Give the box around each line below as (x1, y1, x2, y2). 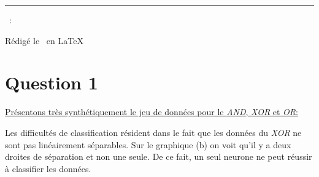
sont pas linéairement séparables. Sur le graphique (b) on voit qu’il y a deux (5, 138, 291, 151)
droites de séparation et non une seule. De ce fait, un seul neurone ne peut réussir (5, 150, 312, 163)
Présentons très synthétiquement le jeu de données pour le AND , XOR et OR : (5, 105, 298, 118)
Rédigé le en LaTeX (5, 34, 83, 47)
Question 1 (5, 70, 98, 95)
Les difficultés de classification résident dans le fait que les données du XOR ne (5, 126, 302, 138)
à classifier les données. (5, 162, 91, 175)
